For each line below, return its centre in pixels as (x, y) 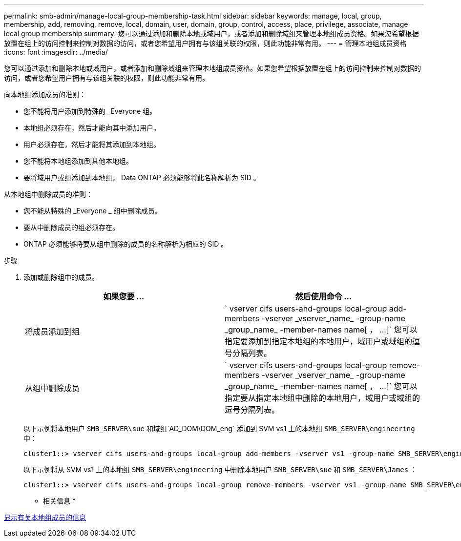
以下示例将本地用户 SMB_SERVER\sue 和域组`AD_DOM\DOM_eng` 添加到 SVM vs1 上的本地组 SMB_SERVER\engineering (219, 428)
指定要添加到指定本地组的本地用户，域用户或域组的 (319, 341)
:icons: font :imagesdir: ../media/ (56, 52)
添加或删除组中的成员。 (61, 277)
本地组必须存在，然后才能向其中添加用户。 (92, 128)
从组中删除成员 (52, 388)
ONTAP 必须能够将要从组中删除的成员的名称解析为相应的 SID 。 (126, 244)
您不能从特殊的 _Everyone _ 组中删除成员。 (93, 211)
